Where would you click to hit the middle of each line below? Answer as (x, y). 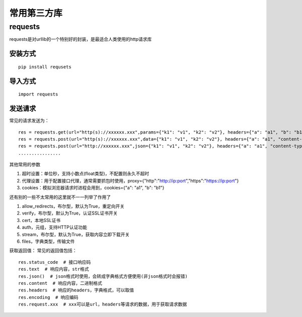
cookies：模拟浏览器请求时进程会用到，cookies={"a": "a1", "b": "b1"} (93, 188)
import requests (38, 94)
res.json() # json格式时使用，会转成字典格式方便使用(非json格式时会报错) (103, 276)
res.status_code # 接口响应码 (55, 262)
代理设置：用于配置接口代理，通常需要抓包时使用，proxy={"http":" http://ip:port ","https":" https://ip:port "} (130, 180)
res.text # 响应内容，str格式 (54, 269)
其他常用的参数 (25, 165)
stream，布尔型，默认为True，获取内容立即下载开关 (76, 234)
